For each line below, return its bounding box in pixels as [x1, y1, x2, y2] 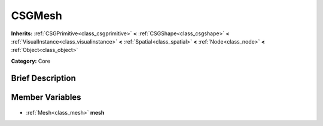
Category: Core [11, 57, 51, 64]
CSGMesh [11, 9, 62, 22]
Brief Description [11, 73, 76, 83]
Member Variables [11, 92, 81, 102]
